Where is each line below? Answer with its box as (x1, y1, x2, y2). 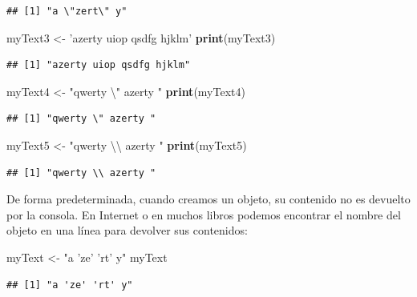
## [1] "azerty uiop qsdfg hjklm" (6, 59, 191, 71)
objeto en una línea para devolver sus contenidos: (6, 222, 248, 239)
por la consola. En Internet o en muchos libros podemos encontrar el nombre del (6, 206, 401, 223)
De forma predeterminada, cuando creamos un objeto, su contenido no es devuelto (6, 191, 411, 207)
